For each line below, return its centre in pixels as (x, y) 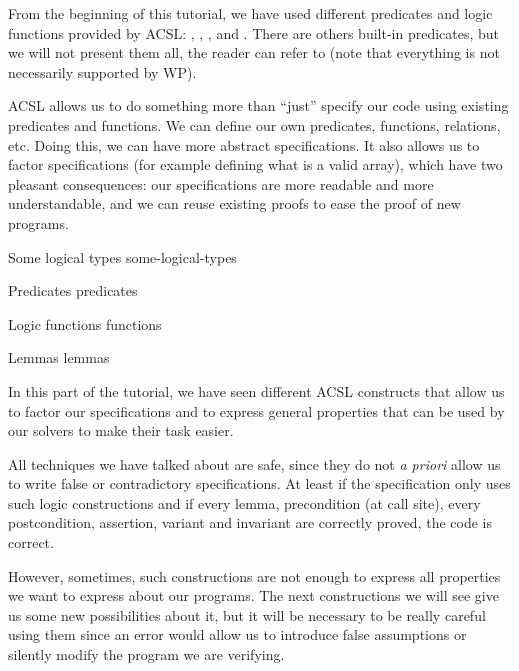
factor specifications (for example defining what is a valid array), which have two (255, 164)
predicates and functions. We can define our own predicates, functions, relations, (254, 124)
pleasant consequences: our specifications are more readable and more (221, 183)
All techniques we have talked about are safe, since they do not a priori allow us (254, 463)
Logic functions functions (85, 323)
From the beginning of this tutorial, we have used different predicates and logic (250, 13)
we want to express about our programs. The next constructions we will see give (253, 595)
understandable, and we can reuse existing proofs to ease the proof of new (234, 203)
